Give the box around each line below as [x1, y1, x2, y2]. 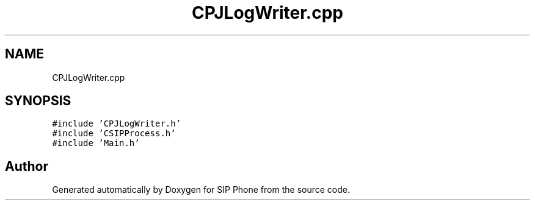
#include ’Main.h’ [52, 138, 140, 148]
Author [5, 158, 48, 174]
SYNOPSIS [5, 93, 71, 109]
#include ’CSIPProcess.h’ [52, 128, 176, 139]
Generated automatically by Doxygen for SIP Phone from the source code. [52, 184, 350, 195]
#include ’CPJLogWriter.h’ [52, 119, 181, 129]
